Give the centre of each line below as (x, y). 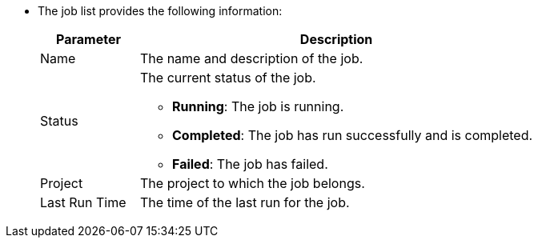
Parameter (88, 39)
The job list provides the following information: (160, 11)
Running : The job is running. (258, 106)
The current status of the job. (228, 78)
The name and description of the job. (252, 58)
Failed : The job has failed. (250, 164)
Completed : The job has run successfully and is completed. (353, 135)
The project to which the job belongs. (253, 183)
